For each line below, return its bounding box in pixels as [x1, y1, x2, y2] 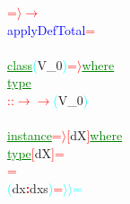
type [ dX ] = [7, 143, 65, 162]
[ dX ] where [66, 126, 123, 145]
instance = [7, 126, 62, 145]
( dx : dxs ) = [7, 178, 64, 197]
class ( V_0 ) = [7, 55, 77, 74]
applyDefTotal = [7, 20, 96, 39]
